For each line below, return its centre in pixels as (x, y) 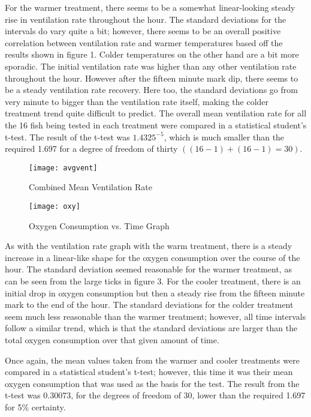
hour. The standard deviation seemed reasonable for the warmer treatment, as (148, 269)
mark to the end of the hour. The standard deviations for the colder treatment (149, 304)
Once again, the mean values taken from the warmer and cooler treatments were (152, 360)
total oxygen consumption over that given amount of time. (112, 339)
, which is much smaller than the (224, 136)
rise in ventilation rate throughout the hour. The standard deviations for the (146, 19)
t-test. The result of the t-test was (67, 136)
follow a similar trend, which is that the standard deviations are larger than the (151, 328)
